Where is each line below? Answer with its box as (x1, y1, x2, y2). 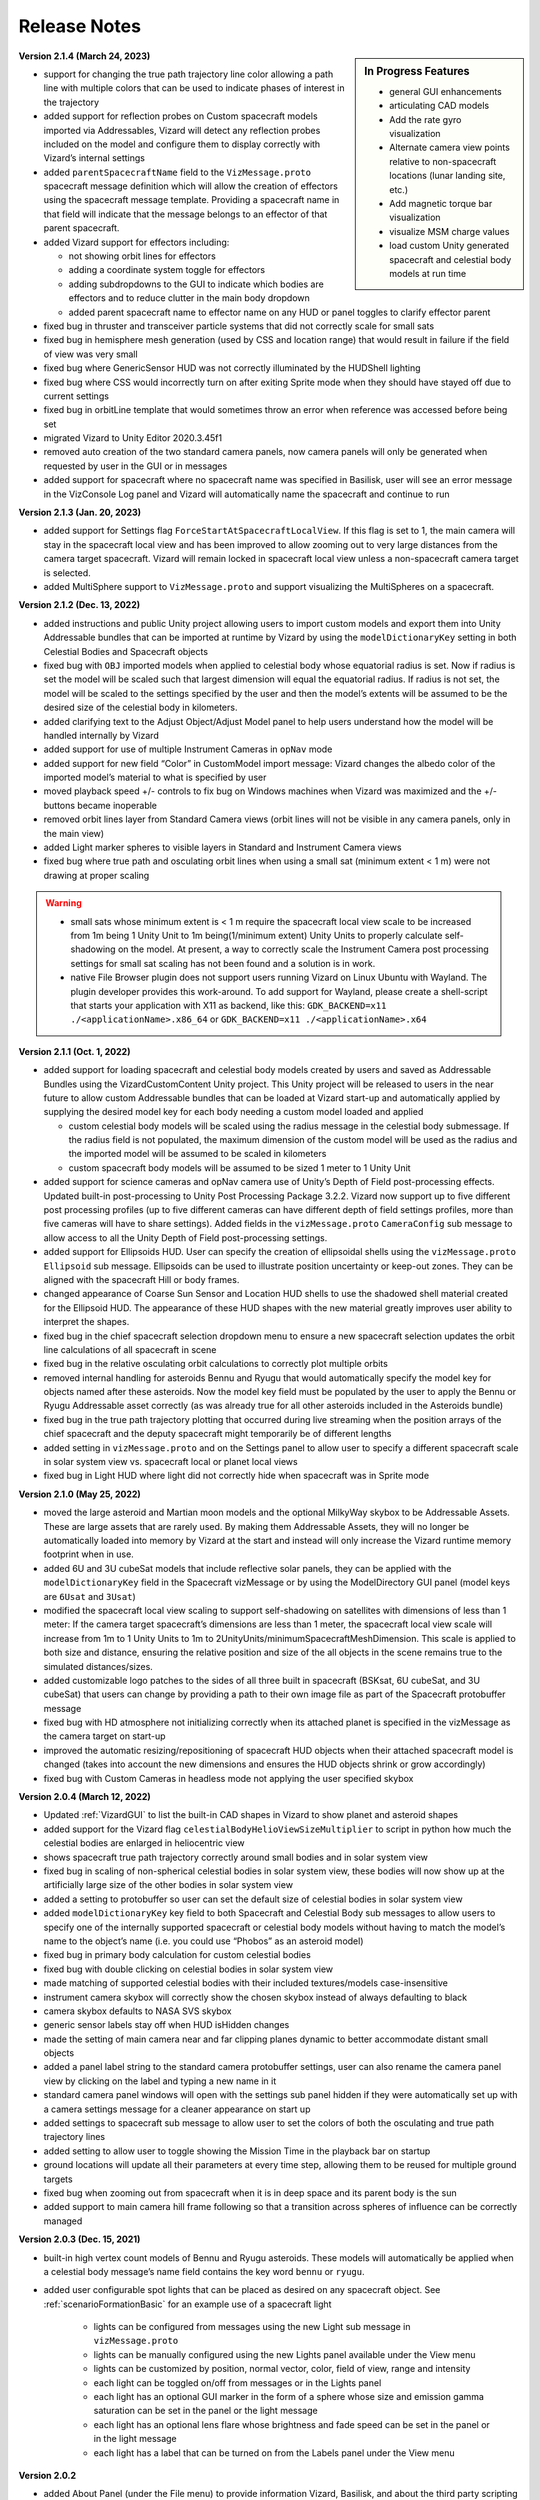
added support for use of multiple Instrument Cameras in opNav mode (43, 743, 333, 755)
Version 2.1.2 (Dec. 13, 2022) (18, 599, 141, 611)
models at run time (389, 267, 467, 279)
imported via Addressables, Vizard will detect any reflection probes (43, 124, 321, 136)
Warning (45, 897, 82, 909)
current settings (43, 390, 110, 402)
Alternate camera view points (389, 141, 510, 154)
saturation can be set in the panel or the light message (93, 2405, 319, 2417)
